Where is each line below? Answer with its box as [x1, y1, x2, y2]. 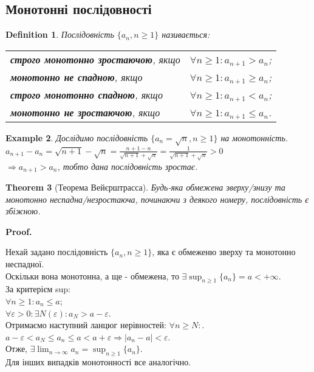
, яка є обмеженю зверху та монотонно [152, 245, 296, 258]
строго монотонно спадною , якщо [10, 87, 163, 102]
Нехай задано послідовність [5, 245, 108, 258]
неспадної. [5, 258, 44, 270]
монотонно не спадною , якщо [10, 69, 143, 84]
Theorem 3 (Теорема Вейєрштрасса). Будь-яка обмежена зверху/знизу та [5, 181, 285, 194]
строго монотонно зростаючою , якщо [10, 52, 180, 66]
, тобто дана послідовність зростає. [57, 160, 198, 172]
